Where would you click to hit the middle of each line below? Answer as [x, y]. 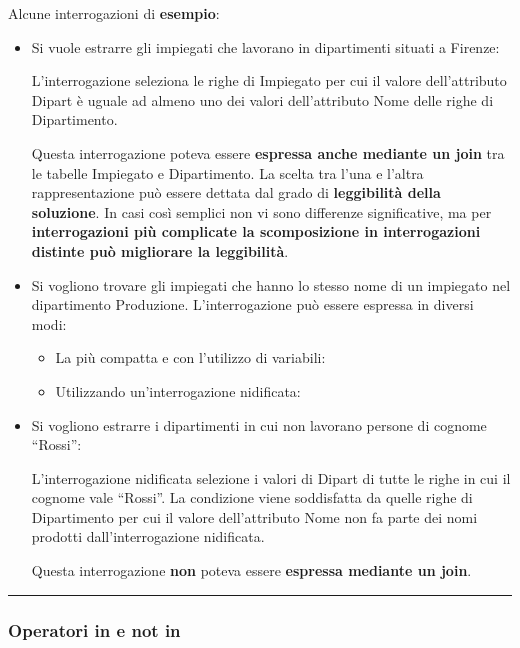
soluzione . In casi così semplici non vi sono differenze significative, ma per [261, 211]
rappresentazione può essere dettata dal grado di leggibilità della [236, 192]
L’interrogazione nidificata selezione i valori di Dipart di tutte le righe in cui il [271, 477]
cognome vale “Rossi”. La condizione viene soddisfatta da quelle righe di [252, 497]
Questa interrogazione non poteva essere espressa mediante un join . [251, 570]
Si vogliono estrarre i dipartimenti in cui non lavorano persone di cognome [259, 424]
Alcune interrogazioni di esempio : [114, 13]
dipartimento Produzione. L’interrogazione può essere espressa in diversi [252, 304]
